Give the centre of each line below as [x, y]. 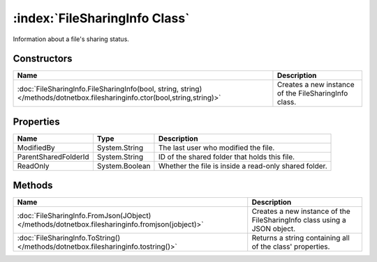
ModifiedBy [36, 148]
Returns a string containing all [301, 238]
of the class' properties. [291, 247]
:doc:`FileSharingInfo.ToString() [69, 238]
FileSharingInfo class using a [299, 220]
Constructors [43, 59]
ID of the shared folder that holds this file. [227, 157]
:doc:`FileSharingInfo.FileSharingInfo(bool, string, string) [110, 89]
